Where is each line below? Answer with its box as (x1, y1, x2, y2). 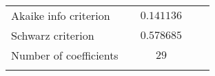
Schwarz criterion (11, 27, 94, 43)
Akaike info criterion (11, 8, 110, 23)
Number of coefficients (11, 47, 119, 63)
